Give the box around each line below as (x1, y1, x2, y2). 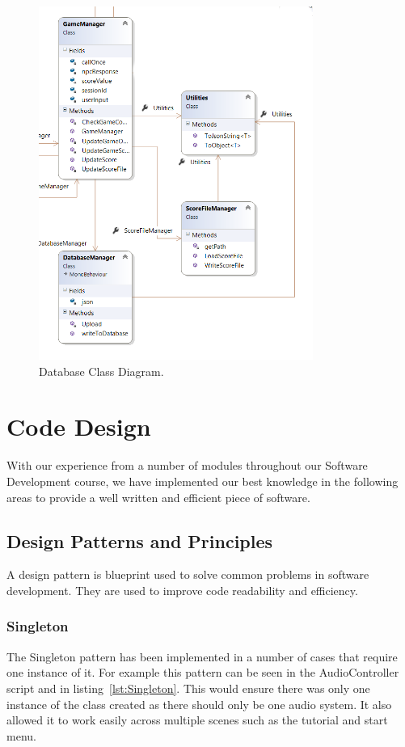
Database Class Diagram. (39, 362, 164, 379)
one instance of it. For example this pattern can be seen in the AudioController (6, 664, 399, 681)
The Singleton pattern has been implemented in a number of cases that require (6, 648, 398, 665)
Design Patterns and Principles (6, 528, 273, 553)
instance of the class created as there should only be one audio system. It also (6, 695, 392, 712)
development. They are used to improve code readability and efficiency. (6, 581, 358, 598)
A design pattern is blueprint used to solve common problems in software (6, 566, 369, 583)
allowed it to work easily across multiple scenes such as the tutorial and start (6, 711, 388, 728)
